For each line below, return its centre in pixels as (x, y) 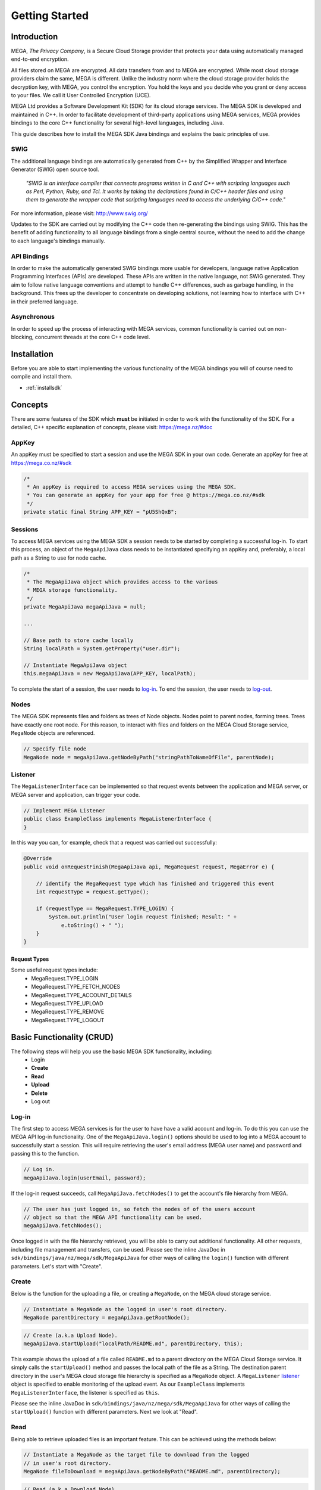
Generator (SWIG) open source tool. (55, 169)
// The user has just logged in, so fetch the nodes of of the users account (139, 1209)
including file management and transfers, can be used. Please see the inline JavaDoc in (118, 1249)
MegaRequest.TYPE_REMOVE (68, 1012)
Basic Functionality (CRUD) (62, 1037)
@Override (38, 859)
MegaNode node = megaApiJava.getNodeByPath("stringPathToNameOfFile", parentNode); (149, 757)
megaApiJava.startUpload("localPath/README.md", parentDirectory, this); (133, 1344)
